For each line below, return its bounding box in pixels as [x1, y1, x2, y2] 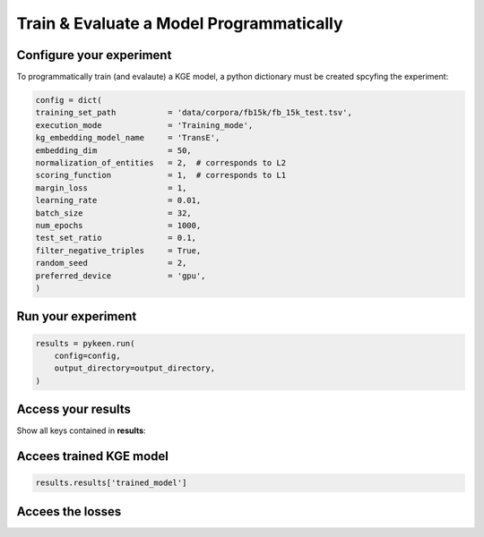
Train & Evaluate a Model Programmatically [16, 13, 344, 33]
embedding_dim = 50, [35, 145, 192, 156]
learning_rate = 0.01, [35, 195, 202, 206]
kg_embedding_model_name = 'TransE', [35, 132, 220, 143]
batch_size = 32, [35, 208, 192, 218]
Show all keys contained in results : [16, 425, 147, 436]
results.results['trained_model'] [35, 478, 187, 488]
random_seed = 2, [35, 258, 187, 268]
